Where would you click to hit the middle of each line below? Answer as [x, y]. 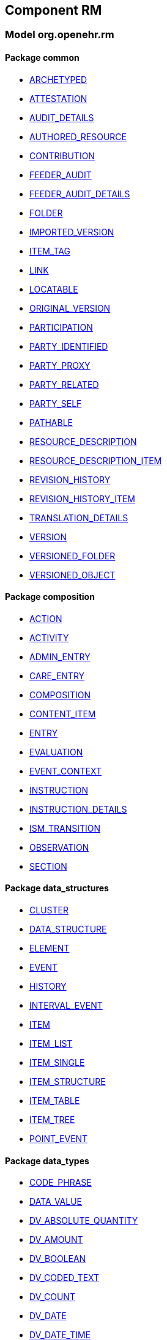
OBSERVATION [59, 847]
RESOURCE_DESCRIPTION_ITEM [96, 460]
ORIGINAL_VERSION [70, 308]
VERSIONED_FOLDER [72, 556]
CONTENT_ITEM [63, 714]
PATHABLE [51, 422]
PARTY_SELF [56, 403]
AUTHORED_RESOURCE [78, 136]
